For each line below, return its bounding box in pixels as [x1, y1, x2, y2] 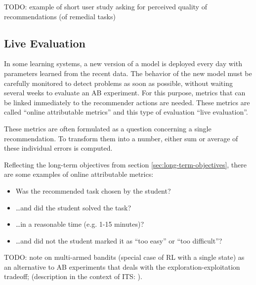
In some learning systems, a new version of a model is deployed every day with [4, 58, 242, 69]
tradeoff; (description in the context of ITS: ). [4, 271, 142, 282]
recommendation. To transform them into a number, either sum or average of [4, 133, 238, 143]
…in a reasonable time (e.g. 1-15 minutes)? [15, 219, 144, 229]
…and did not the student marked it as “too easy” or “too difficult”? [15, 235, 222, 245]
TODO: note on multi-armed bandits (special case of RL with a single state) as [4, 252, 245, 262]
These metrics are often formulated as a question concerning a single [4, 123, 212, 133]
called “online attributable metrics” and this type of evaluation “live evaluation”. [4, 107, 248, 117]
